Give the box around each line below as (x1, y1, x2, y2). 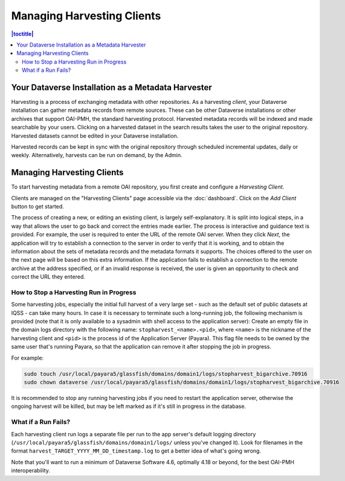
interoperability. (11, 467, 51, 474)
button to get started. (11, 203, 65, 210)
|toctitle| (11, 30, 34, 37)
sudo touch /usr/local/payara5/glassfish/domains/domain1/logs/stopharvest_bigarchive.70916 (24, 370, 308, 377)
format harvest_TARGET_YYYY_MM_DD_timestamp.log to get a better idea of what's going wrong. (11, 447, 262, 454)
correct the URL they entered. (11, 273, 86, 280)
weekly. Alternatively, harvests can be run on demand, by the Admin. (11, 152, 182, 159)
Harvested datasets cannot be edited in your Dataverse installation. (11, 132, 179, 139)
